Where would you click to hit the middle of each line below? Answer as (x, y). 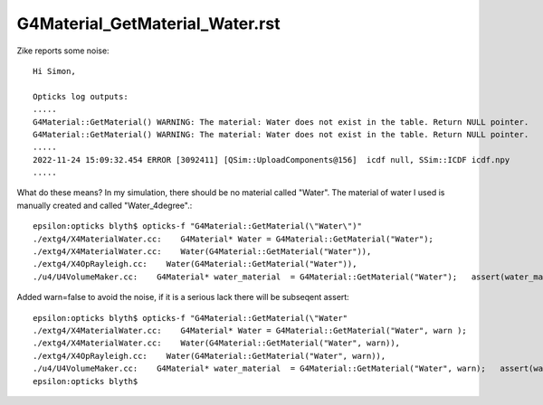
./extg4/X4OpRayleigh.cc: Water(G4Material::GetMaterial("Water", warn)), (210, 356)
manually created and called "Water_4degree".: (105, 205)
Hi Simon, (54, 71)
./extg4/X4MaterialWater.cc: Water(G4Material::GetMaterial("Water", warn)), (217, 343)
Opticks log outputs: (81, 96)
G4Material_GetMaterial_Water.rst (148, 24)
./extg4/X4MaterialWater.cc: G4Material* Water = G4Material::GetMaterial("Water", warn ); (250, 330)
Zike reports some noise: (63, 51)
